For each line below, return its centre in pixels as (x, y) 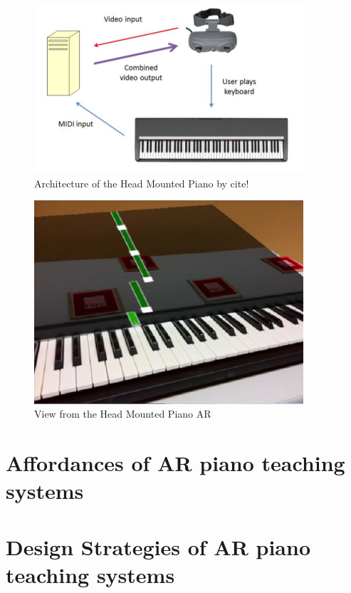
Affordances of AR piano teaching (175, 463)
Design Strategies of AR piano (158, 546)
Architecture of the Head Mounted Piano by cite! (142, 183)
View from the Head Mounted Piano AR (123, 414)
